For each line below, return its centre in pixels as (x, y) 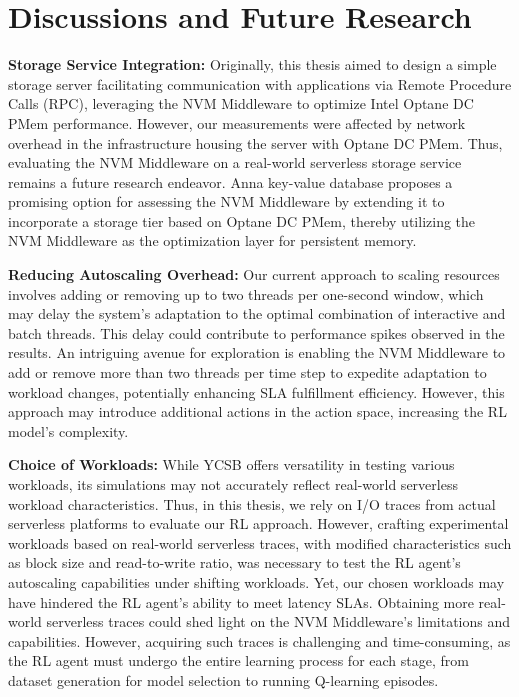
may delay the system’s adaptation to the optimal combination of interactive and (257, 313)
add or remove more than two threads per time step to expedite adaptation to (247, 372)
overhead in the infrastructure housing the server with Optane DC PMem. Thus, (255, 142)
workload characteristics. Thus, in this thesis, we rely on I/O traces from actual (252, 503)
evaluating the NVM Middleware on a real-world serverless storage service (235, 162)
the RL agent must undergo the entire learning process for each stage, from (238, 660)
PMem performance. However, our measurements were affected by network (237, 122)
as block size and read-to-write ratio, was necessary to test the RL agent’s (234, 562)
